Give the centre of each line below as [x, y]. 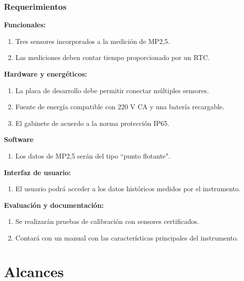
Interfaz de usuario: [38, 172]
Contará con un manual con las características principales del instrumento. [127, 237]
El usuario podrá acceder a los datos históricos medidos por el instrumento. [128, 189]
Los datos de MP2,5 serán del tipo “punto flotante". [93, 155]
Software [19, 139]
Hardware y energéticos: [46, 74]
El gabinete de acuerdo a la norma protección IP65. [92, 123]
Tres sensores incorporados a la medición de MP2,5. [93, 41]
